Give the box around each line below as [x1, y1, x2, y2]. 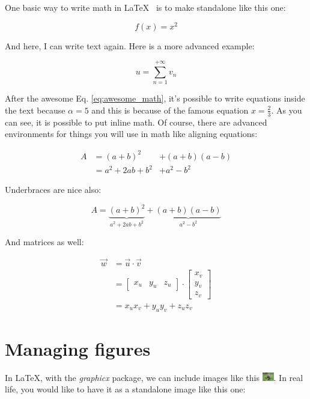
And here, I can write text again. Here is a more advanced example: [5, 39, 255, 52]
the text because [5, 103, 65, 116]
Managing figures [5, 336, 151, 361]
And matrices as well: [5, 236, 84, 248]
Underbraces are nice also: [5, 183, 102, 196]
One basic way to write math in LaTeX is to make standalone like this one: [5, 1, 286, 13]
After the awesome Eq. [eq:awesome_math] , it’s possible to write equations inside [5, 92, 305, 105]
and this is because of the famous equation [91, 103, 249, 116]
